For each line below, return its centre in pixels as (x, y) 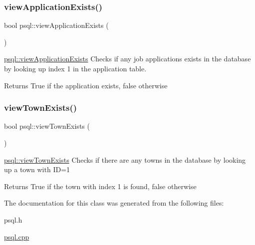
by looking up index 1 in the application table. (75, 68)
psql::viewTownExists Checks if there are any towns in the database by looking (125, 159)
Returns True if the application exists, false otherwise (86, 85)
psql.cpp (17, 236)
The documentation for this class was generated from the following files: (114, 203)
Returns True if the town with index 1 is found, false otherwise (100, 186)
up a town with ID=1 (37, 169)
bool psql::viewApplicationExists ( (56, 25)
